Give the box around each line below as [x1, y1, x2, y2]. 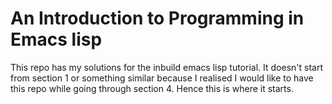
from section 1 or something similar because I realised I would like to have [10, 72, 314, 84]
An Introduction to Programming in [10, 7, 305, 30]
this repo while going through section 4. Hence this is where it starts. [10, 82, 294, 94]
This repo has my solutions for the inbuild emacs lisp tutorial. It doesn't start [10, 61, 323, 73]
